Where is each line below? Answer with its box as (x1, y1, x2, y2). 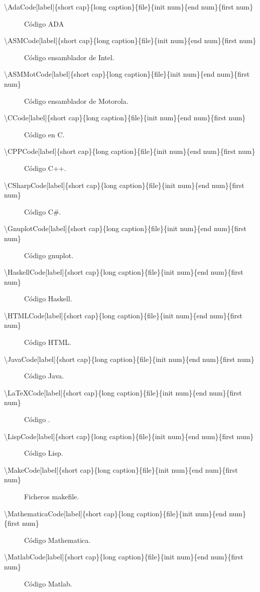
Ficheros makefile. (24, 491, 79, 501)
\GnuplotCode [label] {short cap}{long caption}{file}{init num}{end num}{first (4, 223, 247, 234)
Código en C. (24, 129, 65, 139)
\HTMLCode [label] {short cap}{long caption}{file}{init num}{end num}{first (4, 310, 242, 320)
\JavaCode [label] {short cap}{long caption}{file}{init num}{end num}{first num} (4, 353, 254, 364)
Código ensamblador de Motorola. (24, 95, 128, 106)
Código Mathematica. (24, 534, 91, 545)
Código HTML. (24, 337, 71, 347)
